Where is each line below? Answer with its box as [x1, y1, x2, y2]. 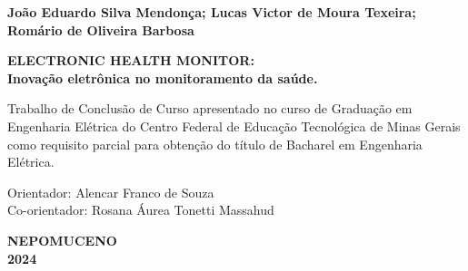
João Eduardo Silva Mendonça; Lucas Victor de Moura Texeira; [7, 3, 416, 21]
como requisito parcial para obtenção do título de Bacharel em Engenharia [7, 134, 423, 153]
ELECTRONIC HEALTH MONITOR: [7, 51, 254, 70]
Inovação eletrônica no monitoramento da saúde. [7, 68, 318, 87]
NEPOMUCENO [7, 230, 117, 249]
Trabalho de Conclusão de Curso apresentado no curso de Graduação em [7, 99, 413, 118]
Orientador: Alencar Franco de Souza [7, 182, 214, 201]
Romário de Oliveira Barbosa [7, 20, 194, 39]
